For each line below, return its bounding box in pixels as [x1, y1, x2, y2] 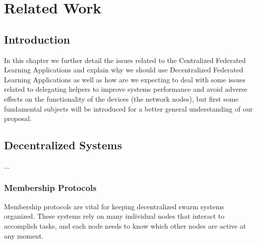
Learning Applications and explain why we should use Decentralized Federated [4, 64, 244, 75]
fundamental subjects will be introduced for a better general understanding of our [4, 103, 253, 114]
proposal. [4, 113, 32, 123]
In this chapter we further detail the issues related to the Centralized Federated [4, 55, 246, 65]
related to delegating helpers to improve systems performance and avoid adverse [4, 84, 248, 94]
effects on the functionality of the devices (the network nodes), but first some [4, 93, 239, 104]
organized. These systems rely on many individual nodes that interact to [4, 211, 225, 221]
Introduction [4, 31, 70, 47]
